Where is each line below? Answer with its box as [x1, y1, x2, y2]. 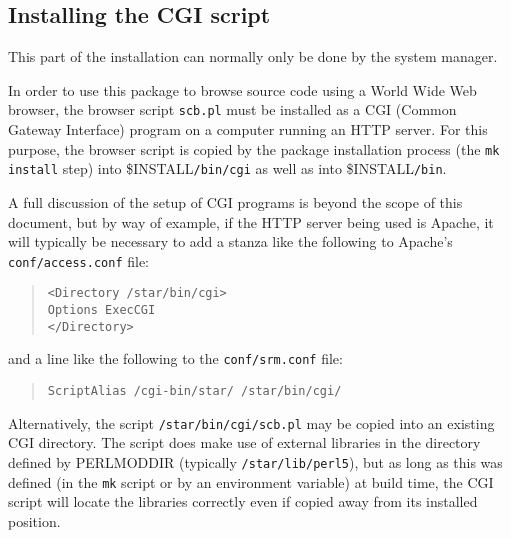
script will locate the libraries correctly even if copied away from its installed [8, 491, 478, 512]
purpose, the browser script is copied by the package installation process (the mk [8, 138, 500, 159]
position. [8, 510, 61, 531]
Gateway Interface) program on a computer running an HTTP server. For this [8, 119, 488, 140]
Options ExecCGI [47, 303, 156, 318]
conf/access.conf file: [8, 250, 149, 271]
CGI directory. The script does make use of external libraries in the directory [8, 432, 481, 453]
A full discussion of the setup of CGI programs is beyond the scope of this [8, 191, 463, 212]
